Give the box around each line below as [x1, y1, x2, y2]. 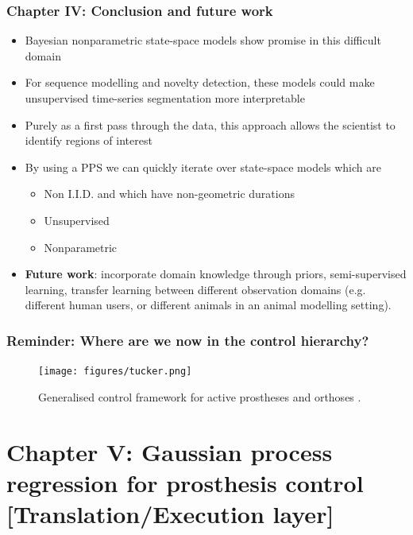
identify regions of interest [25, 132, 152, 149]
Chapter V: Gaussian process [6, 435, 333, 467]
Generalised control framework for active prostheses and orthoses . [38, 388, 361, 405]
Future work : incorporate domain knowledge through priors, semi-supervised [25, 266, 407, 282]
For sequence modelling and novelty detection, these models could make [25, 74, 375, 91]
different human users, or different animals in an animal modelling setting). [25, 297, 392, 313]
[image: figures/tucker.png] [38, 366, 192, 378]
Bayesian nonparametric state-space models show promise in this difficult [25, 32, 381, 48]
